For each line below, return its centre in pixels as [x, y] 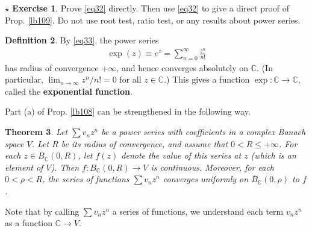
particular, [24, 79]
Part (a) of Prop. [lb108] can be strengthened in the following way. [128, 111]
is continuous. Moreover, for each [212, 167]
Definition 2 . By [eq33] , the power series [82, 40]
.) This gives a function [207, 79]
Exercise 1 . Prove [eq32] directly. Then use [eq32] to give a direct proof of [151, 8]
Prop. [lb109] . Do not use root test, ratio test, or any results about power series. [153, 20]
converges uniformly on [206, 179]
